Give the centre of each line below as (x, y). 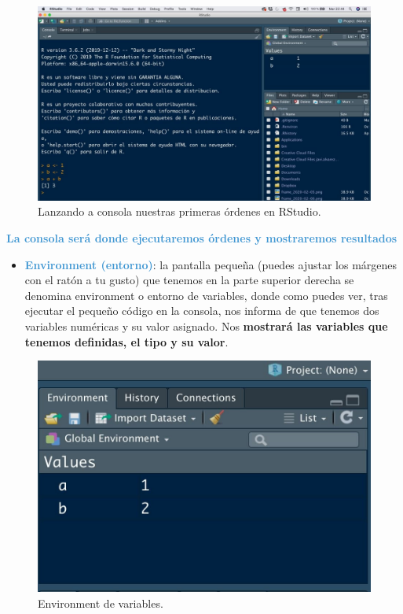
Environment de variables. (101, 603)
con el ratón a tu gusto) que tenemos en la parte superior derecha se (189, 280)
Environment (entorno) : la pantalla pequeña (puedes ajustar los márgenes (211, 264)
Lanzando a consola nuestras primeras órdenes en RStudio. (180, 211)
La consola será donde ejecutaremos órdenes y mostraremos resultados (202, 237)
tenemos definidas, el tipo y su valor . (126, 341)
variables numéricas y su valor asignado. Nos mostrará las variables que (206, 325)
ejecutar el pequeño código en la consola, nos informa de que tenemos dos (202, 311)
